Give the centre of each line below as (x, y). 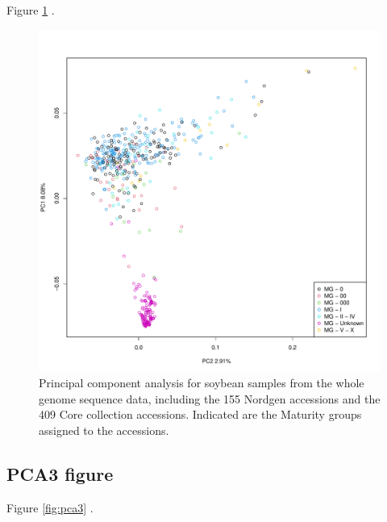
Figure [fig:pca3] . (50, 507)
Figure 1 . (31, 10)
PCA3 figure (60, 473)
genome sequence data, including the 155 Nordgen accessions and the (210, 398)
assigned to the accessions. (104, 430)
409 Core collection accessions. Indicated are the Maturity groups (200, 414)
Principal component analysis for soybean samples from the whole (202, 383)
